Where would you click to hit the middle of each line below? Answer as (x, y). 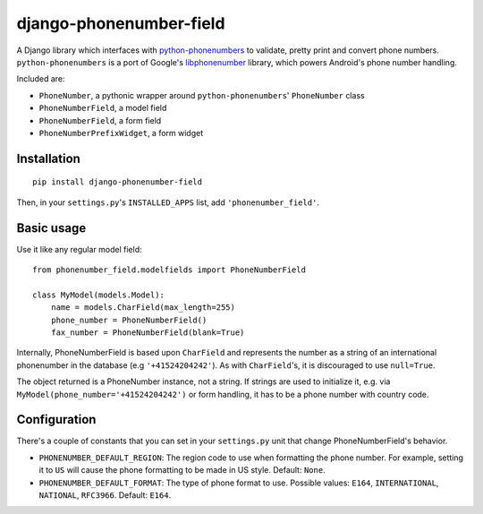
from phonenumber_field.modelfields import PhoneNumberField (169, 270)
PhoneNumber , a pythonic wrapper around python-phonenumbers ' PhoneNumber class (202, 95)
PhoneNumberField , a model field (103, 108)
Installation (48, 158)
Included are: (41, 79)
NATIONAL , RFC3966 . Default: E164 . (105, 495)
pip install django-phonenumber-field (118, 182)
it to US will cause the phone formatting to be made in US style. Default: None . (182, 470)
